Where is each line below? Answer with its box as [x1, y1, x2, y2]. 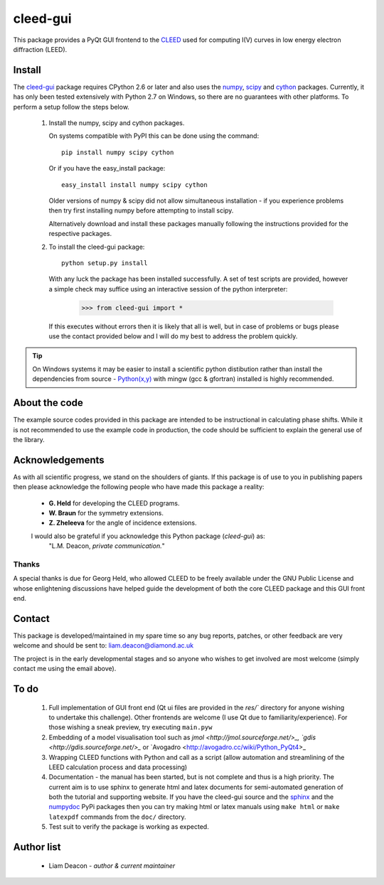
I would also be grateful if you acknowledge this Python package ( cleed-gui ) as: [31, 532, 266, 540]
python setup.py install [61, 259, 148, 267]
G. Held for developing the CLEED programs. [48, 498, 180, 508]
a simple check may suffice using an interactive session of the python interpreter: [48, 284, 288, 293]
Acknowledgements [13, 454, 105, 466]
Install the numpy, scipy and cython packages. [48, 119, 185, 127]
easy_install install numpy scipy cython [61, 181, 208, 188]
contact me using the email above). [13, 665, 117, 673]
